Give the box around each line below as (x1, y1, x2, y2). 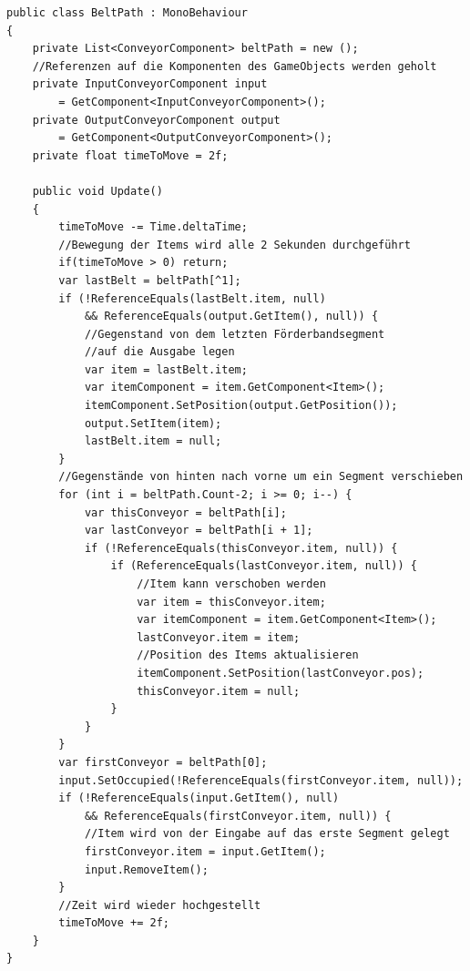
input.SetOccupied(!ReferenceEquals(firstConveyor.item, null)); (58, 773, 464, 787)
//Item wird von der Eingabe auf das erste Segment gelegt (84, 827, 450, 841)
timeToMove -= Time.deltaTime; (58, 220, 248, 234)
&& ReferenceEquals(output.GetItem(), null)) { (84, 310, 379, 323)
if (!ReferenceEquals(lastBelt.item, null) (58, 291, 326, 305)
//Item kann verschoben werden (137, 577, 326, 590)
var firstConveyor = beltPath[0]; (58, 755, 268, 769)
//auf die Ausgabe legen (84, 345, 235, 359)
